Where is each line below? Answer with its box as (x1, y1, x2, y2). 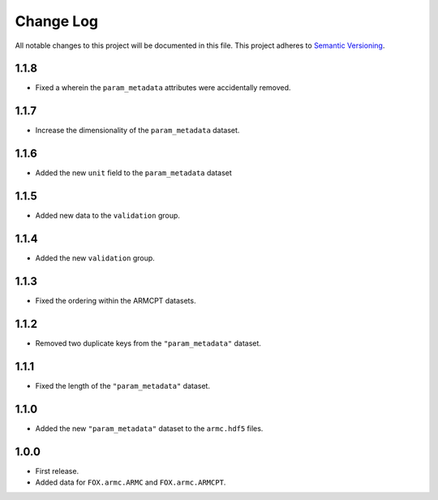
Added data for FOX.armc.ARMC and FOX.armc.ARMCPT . (35, 477, 226, 487)
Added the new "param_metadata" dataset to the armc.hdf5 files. (35, 423, 264, 433)
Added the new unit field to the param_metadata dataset (35, 168, 233, 178)
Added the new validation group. (35, 253, 156, 263)
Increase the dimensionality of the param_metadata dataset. (35, 126, 240, 136)
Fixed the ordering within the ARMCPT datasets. (35, 295, 196, 305)
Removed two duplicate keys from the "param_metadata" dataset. (35, 338, 261, 348)
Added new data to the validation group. (35, 211, 180, 221)
